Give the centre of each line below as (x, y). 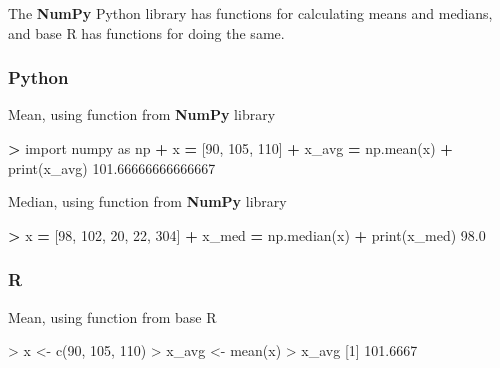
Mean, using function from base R (112, 316)
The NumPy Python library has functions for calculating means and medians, (250, 13)
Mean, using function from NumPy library (142, 114)
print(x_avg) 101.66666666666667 (112, 167)
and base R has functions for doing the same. (146, 32)
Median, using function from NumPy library (147, 201)
